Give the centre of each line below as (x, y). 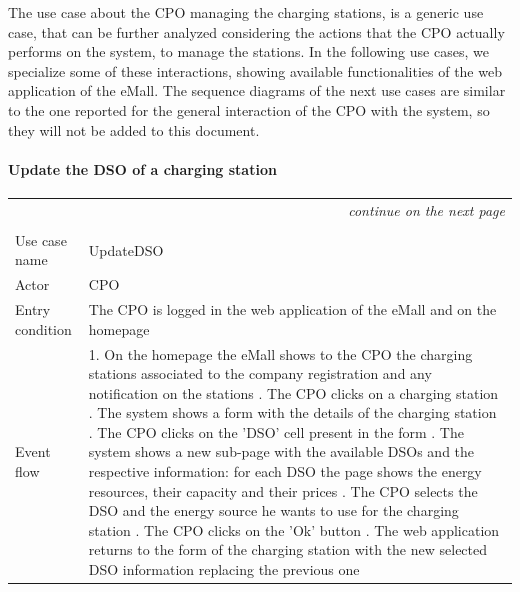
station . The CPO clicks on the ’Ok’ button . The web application (294, 529)
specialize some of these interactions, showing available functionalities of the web (255, 70)
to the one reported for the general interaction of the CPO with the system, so (249, 109)
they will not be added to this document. (134, 129)
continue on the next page (426, 209)
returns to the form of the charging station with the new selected (288, 549)
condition (43, 328)
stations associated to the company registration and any (260, 373)
